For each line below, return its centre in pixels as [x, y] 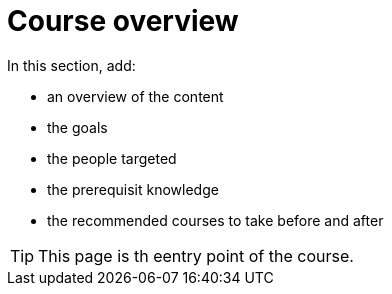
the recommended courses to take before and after [215, 220]
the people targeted [112, 158]
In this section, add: [71, 65]
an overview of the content [135, 96]
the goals [77, 127]
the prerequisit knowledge [133, 189]
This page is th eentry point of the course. [196, 255]
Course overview [123, 21]
